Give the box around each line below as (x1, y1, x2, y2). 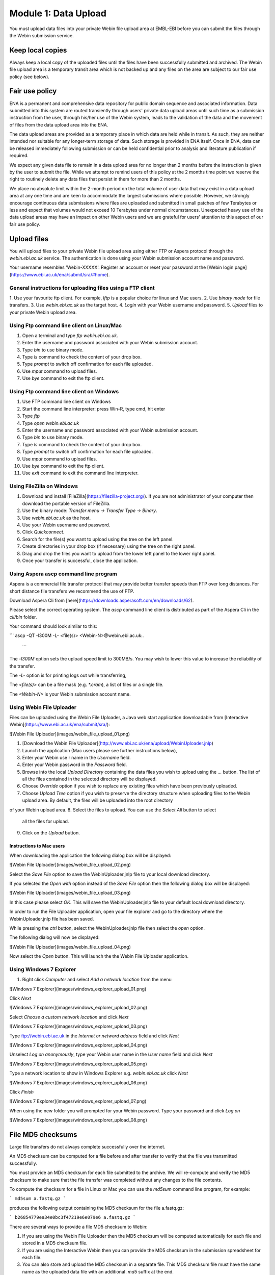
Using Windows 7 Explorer (9, 965, 76, 973)
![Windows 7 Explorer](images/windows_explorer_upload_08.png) (9, 1117, 148, 1123)
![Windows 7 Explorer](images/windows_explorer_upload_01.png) (9, 986, 147, 992)
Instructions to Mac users (9, 843, 65, 849)
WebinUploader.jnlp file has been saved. (9, 915, 94, 922)
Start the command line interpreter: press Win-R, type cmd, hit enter (22, 405, 166, 412)
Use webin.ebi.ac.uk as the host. (22, 515, 91, 521)
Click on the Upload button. (22, 830, 80, 836)
